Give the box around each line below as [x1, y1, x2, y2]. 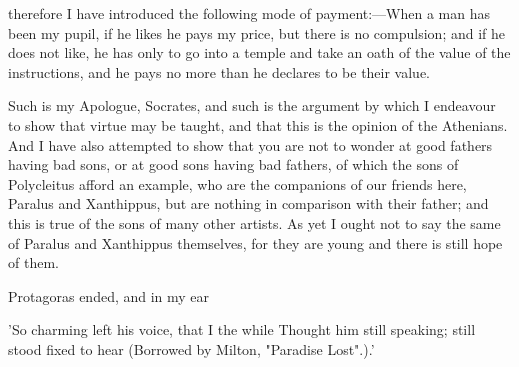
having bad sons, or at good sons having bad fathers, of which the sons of [8, 154, 459, 175]
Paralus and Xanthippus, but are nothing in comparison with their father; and [8, 193, 489, 214]
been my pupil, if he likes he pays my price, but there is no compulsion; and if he [8, 22, 505, 43]
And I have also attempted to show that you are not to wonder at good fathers [8, 134, 493, 155]
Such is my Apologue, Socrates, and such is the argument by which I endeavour [8, 95, 496, 116]
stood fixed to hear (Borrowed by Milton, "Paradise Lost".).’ [8, 338, 375, 359]
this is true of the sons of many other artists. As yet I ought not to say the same [8, 212, 501, 233]
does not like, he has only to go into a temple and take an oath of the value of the [8, 42, 511, 63]
